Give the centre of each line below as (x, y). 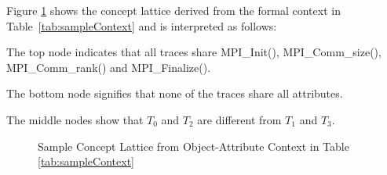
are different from (239, 119)
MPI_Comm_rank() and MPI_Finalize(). (109, 67)
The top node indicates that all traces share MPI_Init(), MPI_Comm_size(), (194, 52)
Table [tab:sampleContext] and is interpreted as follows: (142, 25)
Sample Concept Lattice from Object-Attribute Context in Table (193, 146)
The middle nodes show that (75, 119)
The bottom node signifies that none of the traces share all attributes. (175, 93)
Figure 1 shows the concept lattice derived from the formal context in (173, 10)
